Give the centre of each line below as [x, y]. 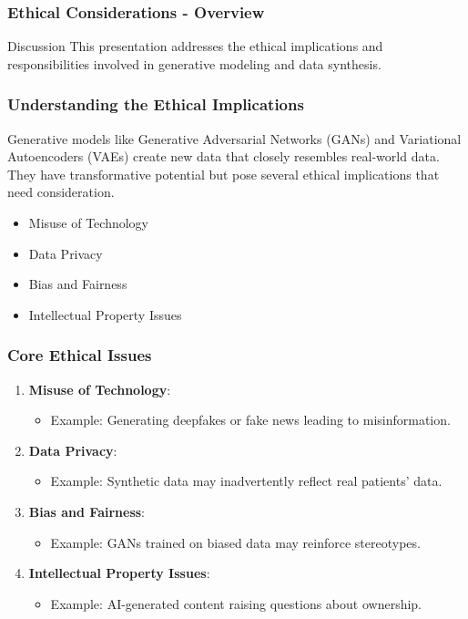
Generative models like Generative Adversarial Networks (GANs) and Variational [234, 138]
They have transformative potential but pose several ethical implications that [224, 174]
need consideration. [61, 192]
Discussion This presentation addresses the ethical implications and [195, 46]
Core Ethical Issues [80, 355]
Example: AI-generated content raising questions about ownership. [236, 603]
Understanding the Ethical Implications [156, 104]
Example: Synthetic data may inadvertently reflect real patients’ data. [246, 481]
